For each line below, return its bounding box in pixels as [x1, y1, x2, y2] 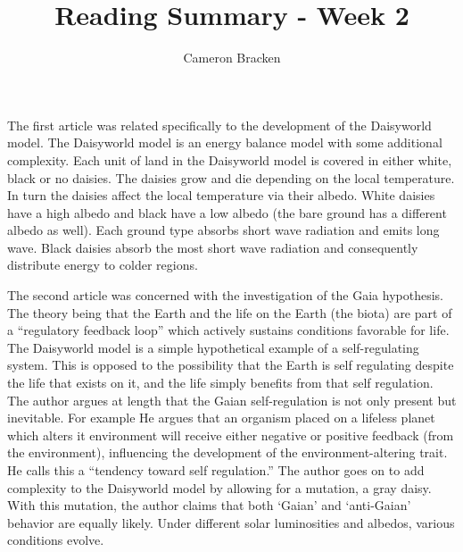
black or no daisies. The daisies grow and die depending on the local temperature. [7, 168, 455, 187]
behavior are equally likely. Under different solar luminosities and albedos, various [7, 513, 455, 531]
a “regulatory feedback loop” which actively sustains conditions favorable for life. [7, 321, 450, 339]
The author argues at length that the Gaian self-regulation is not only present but [7, 390, 457, 409]
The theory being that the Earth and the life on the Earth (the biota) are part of [7, 303, 452, 322]
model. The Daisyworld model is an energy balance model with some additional [7, 133, 442, 152]
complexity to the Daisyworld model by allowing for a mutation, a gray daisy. [7, 478, 432, 497]
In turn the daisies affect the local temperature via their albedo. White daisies [7, 186, 435, 205]
